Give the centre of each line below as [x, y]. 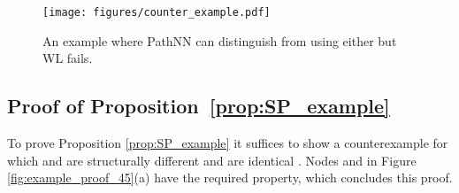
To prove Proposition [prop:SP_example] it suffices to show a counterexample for [228, 143]
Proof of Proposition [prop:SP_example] [199, 106]
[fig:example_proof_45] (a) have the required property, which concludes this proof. [230, 178]
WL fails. [68, 58]
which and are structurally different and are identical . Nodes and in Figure [212, 160]
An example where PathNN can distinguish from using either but [220, 40]
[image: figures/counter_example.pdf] [157, 12]
